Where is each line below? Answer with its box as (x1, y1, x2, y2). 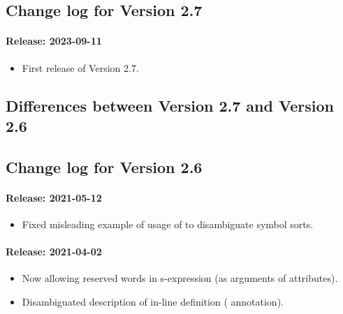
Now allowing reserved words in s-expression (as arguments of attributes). (22, 271, 338, 285)
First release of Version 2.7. (22, 60, 139, 75)
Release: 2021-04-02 (6, 244, 102, 259)
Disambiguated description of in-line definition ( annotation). (22, 294, 284, 308)
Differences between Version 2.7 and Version (6, 94, 334, 116)
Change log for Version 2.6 (6, 156, 203, 177)
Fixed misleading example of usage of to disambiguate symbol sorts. (22, 216, 314, 231)
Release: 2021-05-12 (6, 190, 102, 204)
